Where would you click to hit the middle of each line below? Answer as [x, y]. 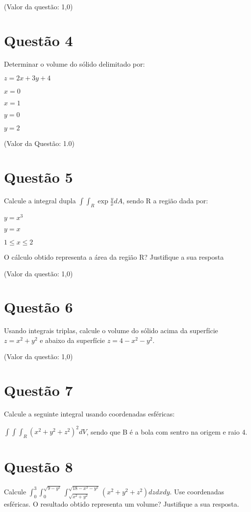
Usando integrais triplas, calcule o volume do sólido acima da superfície [111, 330]
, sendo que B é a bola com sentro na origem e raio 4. [167, 431]
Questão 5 [38, 177]
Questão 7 [38, 390]
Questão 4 [38, 40]
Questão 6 [38, 307]
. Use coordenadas [197, 491]
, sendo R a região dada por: [165, 201]
